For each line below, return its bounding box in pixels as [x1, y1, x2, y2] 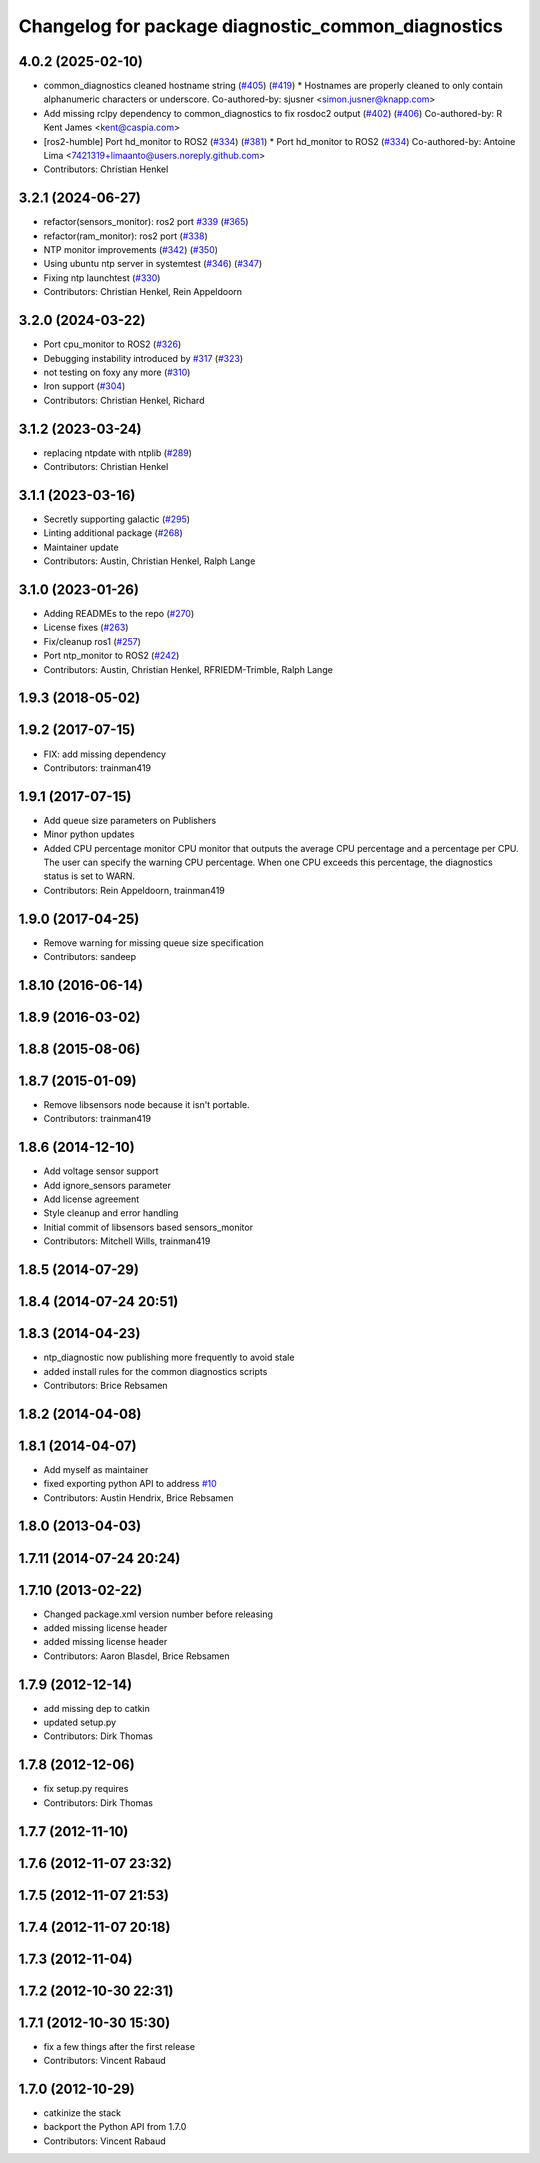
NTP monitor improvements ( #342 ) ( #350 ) [43, 244, 219, 256]
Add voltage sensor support [43, 1165, 159, 1177]
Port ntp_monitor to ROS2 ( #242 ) [43, 650, 180, 662]
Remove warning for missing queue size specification [43, 936, 264, 949]
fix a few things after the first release [43, 2040, 195, 2052]
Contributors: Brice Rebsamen [43, 1379, 169, 1391]
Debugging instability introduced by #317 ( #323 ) [43, 352, 244, 364]
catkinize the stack [43, 2107, 122, 2119]
